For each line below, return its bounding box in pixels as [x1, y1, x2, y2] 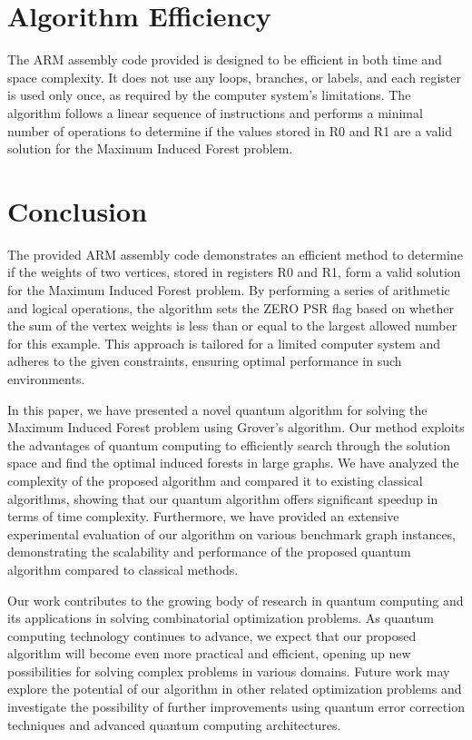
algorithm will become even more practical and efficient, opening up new [7, 644, 411, 663]
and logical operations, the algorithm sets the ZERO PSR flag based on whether [7, 298, 454, 317]
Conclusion [7, 192, 148, 229]
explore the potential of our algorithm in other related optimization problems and [7, 679, 462, 698]
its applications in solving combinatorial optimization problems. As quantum [7, 608, 434, 627]
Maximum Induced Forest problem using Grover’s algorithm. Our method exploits [7, 418, 465, 437]
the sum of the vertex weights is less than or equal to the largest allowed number [7, 316, 457, 335]
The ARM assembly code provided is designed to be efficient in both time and [7, 50, 442, 69]
